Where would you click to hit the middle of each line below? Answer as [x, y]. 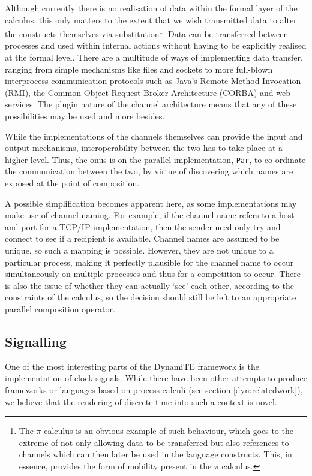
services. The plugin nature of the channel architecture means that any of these [151, 104]
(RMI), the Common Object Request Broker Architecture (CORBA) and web [148, 92]
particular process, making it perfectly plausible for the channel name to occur [149, 262]
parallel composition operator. [60, 308]
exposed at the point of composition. [72, 183]
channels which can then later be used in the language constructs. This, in [155, 454]
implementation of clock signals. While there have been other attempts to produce [156, 378]
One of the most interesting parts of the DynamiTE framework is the [132, 366]
